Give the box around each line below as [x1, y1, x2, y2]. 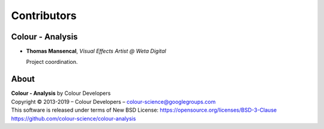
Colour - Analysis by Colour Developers [11, 90, 111, 97]
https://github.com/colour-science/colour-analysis [11, 115, 136, 122]
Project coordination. [26, 59, 78, 66]
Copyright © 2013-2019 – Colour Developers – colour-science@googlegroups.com [11, 98, 216, 105]
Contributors [11, 9, 77, 22]
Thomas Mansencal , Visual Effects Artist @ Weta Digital [26, 48, 166, 55]
